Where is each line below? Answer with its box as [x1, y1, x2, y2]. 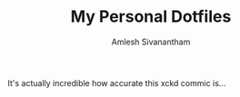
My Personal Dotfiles [70, 6, 232, 27]
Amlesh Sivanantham [111, 36, 191, 47]
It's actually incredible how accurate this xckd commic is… [7, 77, 226, 88]
